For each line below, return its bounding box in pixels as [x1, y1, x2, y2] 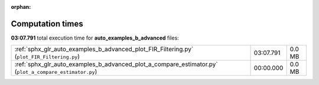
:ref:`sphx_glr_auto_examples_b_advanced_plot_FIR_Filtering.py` [14, 45, 194, 53]
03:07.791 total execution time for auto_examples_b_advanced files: [11, 34, 180, 41]
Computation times [11, 18, 83, 29]
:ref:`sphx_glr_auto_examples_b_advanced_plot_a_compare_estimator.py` [14, 60, 218, 68]
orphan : [11, 4, 31, 10]
